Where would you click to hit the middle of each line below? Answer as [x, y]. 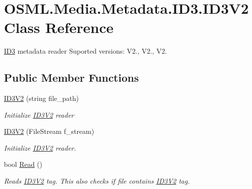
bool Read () [23, 164]
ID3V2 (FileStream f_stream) [49, 131]
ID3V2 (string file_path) [41, 98]
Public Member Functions [71, 78]
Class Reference [59, 27]
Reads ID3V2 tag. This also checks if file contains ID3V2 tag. [97, 181]
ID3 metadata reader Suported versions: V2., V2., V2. [86, 51]
